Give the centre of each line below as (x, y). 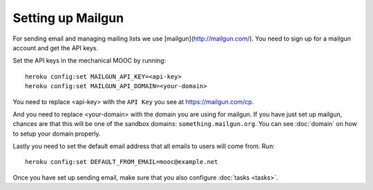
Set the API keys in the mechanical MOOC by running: (89, 61)
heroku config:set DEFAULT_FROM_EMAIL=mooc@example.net (122, 162)
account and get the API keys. (56, 47)
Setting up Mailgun (68, 18)
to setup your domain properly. (57, 134)
